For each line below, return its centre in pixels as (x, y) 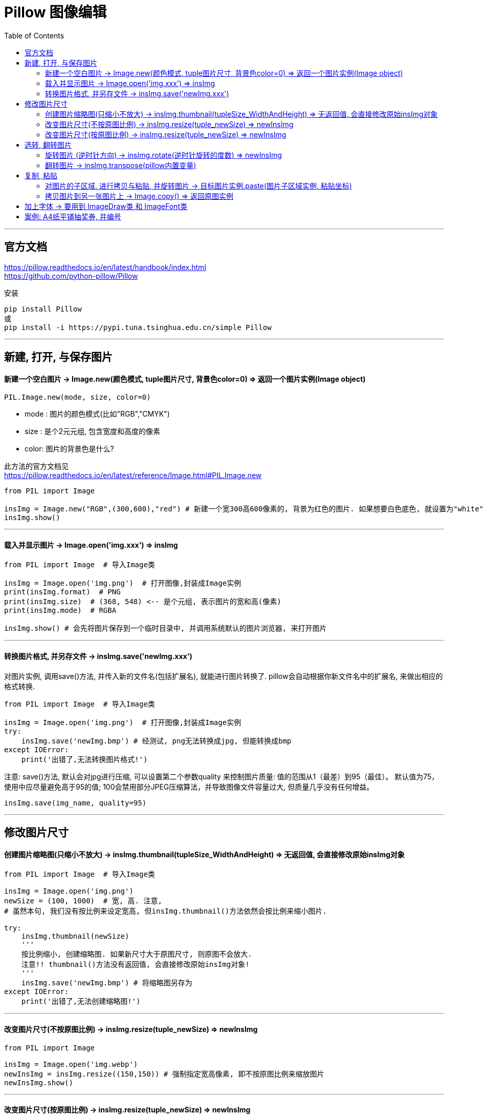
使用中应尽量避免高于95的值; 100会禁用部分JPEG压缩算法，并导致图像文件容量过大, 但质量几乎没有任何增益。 (189, 787)
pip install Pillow (43, 309)
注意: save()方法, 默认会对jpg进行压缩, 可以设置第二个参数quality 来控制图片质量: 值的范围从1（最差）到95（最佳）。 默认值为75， (222, 776)
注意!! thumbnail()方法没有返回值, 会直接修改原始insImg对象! (135, 965)
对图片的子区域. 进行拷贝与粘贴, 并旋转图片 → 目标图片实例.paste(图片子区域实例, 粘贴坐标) (199, 185)
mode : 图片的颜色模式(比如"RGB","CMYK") (97, 414)
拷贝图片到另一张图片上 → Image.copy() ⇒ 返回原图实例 (139, 196)
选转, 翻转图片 (48, 144)
